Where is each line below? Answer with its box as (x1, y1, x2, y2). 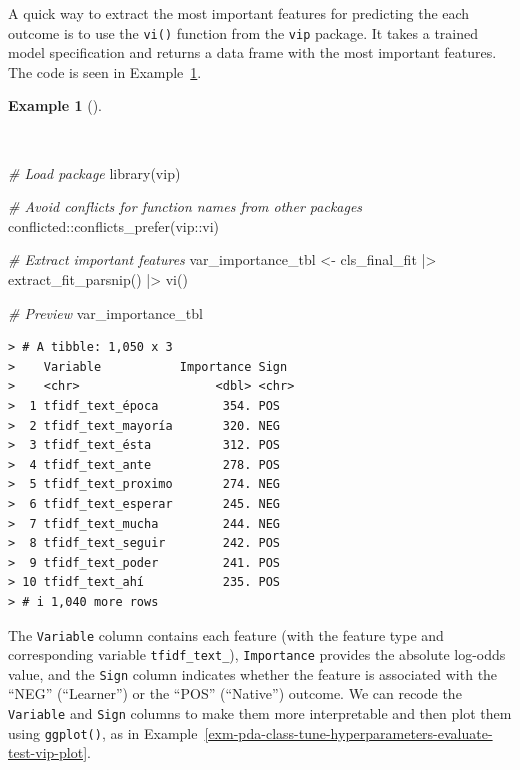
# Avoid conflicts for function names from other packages (8, 196, 363, 217)
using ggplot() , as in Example (8, 722, 198, 743)
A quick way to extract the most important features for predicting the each (8, 3, 470, 23)
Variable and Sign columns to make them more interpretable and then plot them (8, 703, 512, 724)
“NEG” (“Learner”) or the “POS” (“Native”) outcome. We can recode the (8, 683, 462, 704)
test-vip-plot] (8, 742, 88, 763)
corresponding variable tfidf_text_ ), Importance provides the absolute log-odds (8, 644, 506, 665)
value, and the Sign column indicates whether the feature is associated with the (8, 663, 498, 684)
